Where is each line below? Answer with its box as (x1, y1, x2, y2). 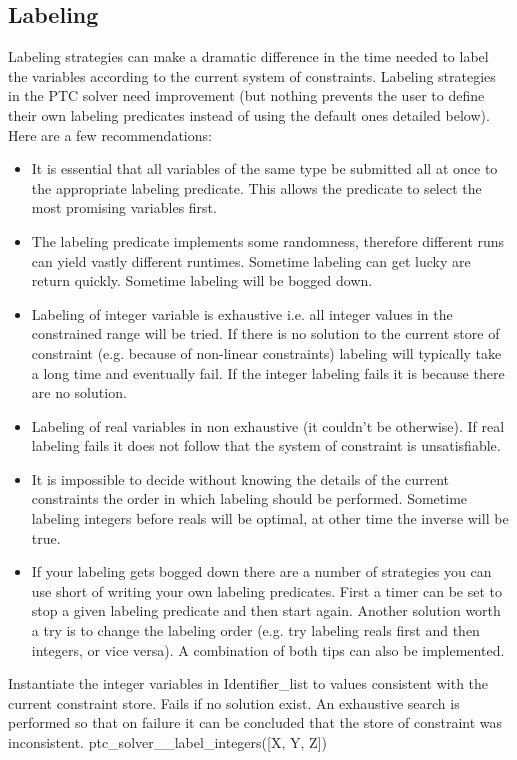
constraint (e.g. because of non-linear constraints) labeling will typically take (31, 342, 502, 363)
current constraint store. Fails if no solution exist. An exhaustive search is (8, 692, 460, 713)
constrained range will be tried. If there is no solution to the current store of (31, 323, 500, 344)
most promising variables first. (31, 197, 217, 218)
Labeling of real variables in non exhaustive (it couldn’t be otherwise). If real (31, 415, 505, 436)
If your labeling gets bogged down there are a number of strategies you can (31, 561, 492, 582)
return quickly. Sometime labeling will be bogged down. (31, 270, 373, 291)
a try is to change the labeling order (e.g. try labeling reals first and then (31, 620, 480, 641)
